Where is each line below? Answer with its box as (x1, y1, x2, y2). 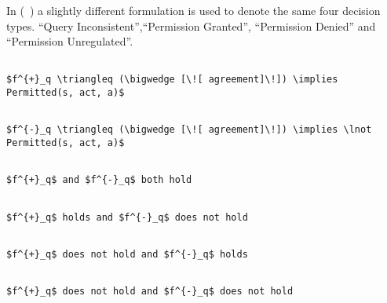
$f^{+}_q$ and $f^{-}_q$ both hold (6, 174, 192, 186)
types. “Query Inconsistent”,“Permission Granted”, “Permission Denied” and (6, 17, 376, 34)
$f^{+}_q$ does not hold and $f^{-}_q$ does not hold (6, 286, 294, 298)
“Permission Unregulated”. (6, 33, 133, 49)
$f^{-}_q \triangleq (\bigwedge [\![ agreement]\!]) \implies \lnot (6, 124, 372, 136)
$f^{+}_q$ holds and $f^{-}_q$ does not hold (6, 211, 248, 223)
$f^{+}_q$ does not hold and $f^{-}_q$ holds (6, 249, 248, 260)
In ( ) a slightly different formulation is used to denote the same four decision (6, 2, 381, 18)
